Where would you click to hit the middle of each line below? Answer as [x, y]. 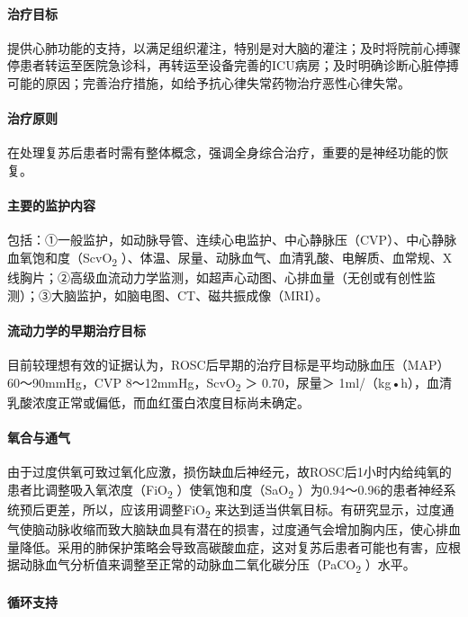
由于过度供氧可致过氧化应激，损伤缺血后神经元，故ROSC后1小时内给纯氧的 [229, 472]
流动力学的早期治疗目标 [76, 330]
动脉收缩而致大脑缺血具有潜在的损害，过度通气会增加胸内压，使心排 [246, 529]
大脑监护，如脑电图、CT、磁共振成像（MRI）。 [189, 295]
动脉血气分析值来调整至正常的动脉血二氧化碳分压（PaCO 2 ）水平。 [217, 565]
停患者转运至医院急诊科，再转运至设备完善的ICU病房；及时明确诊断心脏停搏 [233, 65]
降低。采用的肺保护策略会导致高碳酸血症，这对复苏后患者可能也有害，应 [234, 546]
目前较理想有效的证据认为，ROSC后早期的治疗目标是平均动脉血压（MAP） [229, 365]
